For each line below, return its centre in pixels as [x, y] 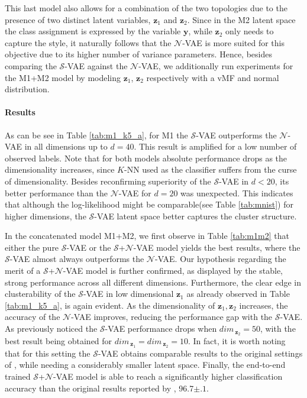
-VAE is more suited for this [233, 42]
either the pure [32, 247]
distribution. [27, 89]
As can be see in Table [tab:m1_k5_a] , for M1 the [96, 135]
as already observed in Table [238, 294]
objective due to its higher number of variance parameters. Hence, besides [138, 54]
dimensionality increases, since [60, 169]
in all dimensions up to [66, 146]
